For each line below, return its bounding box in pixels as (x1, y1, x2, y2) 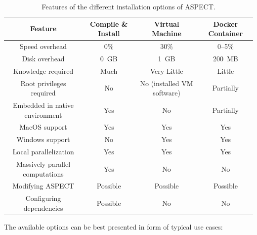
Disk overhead (22, 53, 65, 63)
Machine (152, 28, 181, 39)
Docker (213, 18, 238, 29)
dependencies (23, 202, 63, 213)
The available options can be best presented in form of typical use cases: (4, 221, 223, 232)
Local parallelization (12, 146, 74, 157)
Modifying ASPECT (12, 181, 74, 191)
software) (153, 88, 180, 98)
